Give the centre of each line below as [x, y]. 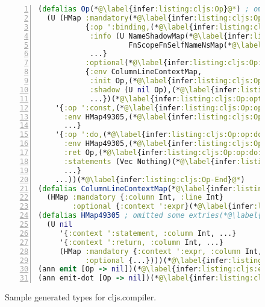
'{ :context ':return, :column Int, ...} [141, 242]
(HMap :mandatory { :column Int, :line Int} [135, 198]
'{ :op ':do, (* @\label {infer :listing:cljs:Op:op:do [159, 135]
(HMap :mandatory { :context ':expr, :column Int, [161, 251]
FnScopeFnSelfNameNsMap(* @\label [195, 45]
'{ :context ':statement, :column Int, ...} [148, 233]
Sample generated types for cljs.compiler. [81, 297]
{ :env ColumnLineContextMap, [144, 72]
